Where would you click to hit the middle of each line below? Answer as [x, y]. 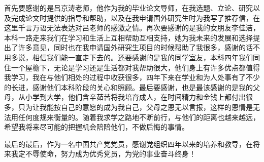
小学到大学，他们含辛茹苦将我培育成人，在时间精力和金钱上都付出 [135, 97]
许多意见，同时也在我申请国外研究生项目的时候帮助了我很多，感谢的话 [135, 47]
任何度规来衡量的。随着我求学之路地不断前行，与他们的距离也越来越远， [139, 117]
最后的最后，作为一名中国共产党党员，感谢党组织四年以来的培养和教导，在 [128, 144]
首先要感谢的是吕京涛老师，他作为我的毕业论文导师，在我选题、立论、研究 [128, 8]
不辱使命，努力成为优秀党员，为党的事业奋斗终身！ [110, 154]
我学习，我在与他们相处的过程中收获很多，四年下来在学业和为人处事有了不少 [132, 77]
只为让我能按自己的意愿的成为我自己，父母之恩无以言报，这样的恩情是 [135, 107]
